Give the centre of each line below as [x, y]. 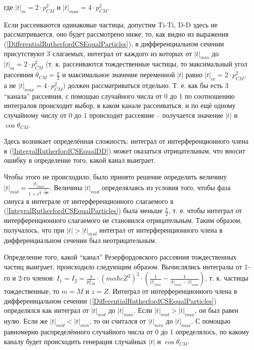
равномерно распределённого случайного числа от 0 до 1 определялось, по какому [127, 332]
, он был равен [216, 310]
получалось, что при [34, 230]
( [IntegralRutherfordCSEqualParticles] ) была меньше [83, 210]
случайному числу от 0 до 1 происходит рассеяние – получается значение [114, 115]
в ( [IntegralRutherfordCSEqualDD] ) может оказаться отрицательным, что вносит [125, 150]
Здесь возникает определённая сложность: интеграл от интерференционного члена [126, 141]
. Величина [66, 187]
